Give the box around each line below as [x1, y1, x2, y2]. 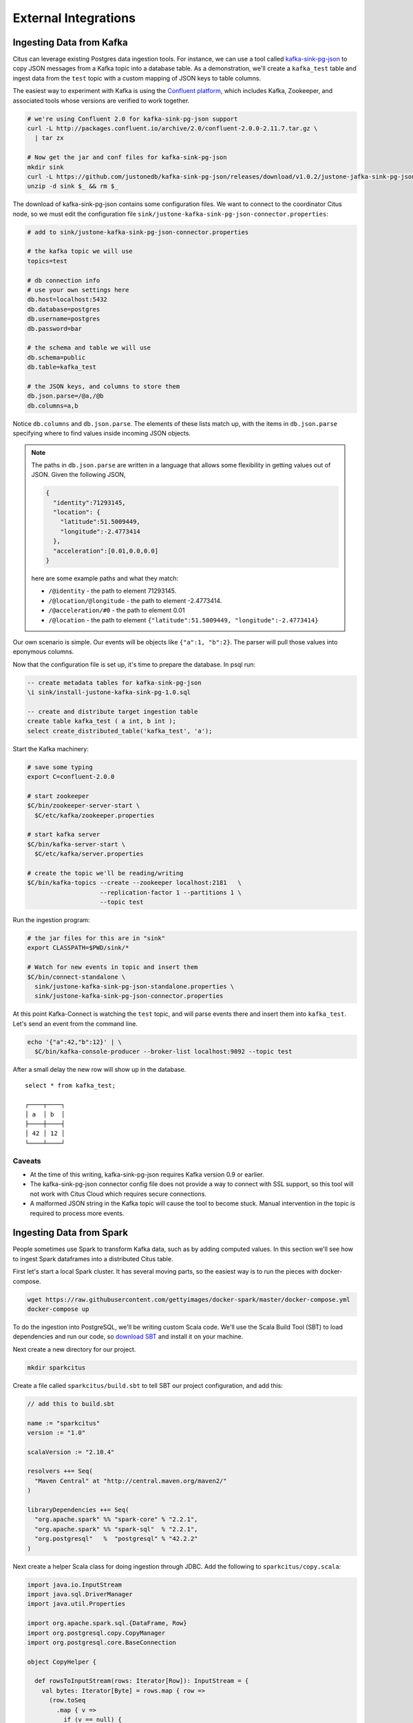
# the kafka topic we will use [27, 247, 134, 255]
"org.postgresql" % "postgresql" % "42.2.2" [34, 1535, 198, 1543]
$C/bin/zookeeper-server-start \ [27, 802, 140, 810]
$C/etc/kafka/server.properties [34, 850, 144, 858]
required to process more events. [30, 1209, 125, 1217]
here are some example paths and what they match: [31, 574, 179, 582]
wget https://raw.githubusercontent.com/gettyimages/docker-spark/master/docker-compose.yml [27, 1296, 350, 1303]
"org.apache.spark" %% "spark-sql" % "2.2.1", [34, 1525, 198, 1533]
